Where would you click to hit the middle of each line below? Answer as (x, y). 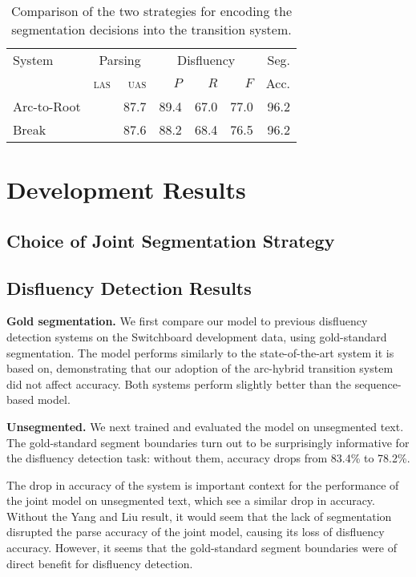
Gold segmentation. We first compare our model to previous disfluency (187, 321)
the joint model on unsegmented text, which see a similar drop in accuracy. (191, 500)
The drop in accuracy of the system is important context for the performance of (203, 484)
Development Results (126, 190)
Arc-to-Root (47, 106)
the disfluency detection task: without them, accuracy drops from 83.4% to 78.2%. (208, 458)
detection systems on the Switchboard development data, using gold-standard (197, 336)
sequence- (378, 383)
